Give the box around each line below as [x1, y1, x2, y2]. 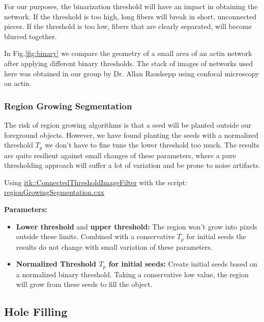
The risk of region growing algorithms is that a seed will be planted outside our [4, 119, 252, 130]
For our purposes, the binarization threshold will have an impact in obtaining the [4, 1, 258, 11]
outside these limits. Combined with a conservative [16, 231, 175, 242]
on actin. [4, 78, 32, 89]
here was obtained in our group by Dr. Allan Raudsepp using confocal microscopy [4, 68, 259, 78]
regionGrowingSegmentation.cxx [4, 187, 104, 197]
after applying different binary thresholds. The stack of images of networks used [4, 57, 253, 68]
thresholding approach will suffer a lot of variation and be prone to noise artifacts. [4, 160, 260, 170]
